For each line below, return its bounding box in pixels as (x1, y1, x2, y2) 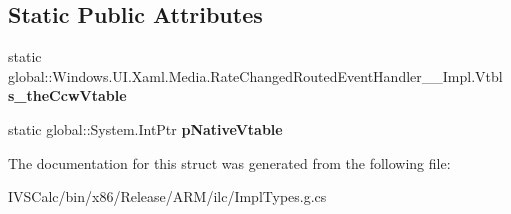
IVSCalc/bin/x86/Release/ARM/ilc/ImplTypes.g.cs (8, 186, 327, 207)
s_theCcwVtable (8, 85, 127, 106)
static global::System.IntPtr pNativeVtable (8, 118, 283, 139)
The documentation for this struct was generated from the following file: (8, 152, 451, 173)
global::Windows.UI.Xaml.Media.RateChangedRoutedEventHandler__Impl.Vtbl (8, 65, 503, 86)
